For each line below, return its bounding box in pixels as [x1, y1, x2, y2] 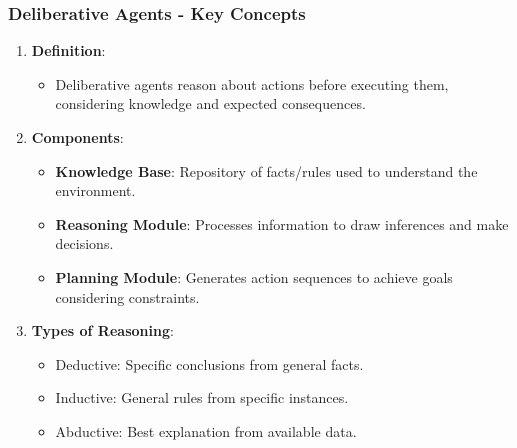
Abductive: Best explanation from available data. [55, 420, 357, 441]
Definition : [31, 40, 106, 61]
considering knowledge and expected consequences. [55, 93, 366, 114]
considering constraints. [55, 286, 200, 307]
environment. [55, 180, 136, 201]
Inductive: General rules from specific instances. [55, 387, 349, 408]
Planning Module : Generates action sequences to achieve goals [55, 266, 453, 287]
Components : [31, 127, 124, 147]
